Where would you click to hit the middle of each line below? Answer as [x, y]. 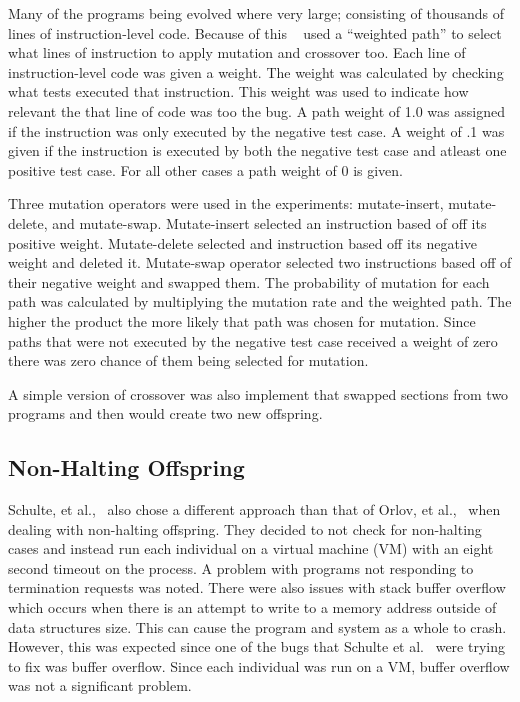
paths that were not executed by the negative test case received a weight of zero [253, 340]
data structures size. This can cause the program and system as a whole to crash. [257, 626]
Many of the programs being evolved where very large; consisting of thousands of [256, 13]
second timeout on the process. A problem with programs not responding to [241, 567]
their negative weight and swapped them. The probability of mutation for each [249, 281]
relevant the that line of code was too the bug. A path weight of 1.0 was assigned [256, 110]
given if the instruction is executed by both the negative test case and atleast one [257, 150]
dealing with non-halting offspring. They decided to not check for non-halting [245, 528]
